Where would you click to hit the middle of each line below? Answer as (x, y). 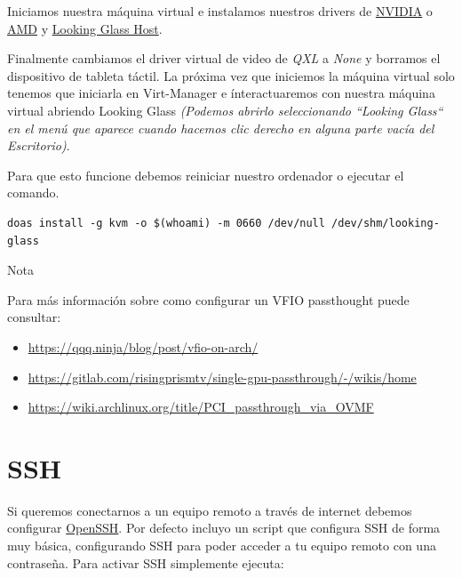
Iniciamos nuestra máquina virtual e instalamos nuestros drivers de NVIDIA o (220, 11)
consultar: (34, 317)
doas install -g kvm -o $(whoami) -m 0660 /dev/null (166, 223)
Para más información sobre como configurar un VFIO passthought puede (208, 299)
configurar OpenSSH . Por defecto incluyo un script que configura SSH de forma (224, 528)
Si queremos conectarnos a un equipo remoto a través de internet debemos (210, 510)
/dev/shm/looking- (386, 223)
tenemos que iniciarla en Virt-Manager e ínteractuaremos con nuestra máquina (221, 93)
